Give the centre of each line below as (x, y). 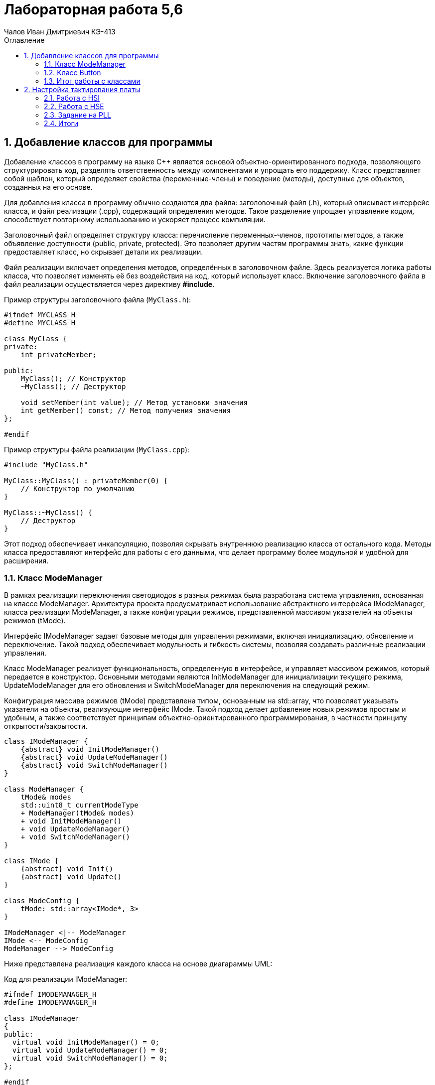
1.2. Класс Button (72, 72)
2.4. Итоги (61, 123)
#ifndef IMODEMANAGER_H (50, 995)
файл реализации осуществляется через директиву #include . (109, 284)
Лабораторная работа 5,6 (94, 9)
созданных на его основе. (48, 187)
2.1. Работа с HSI (72, 98)
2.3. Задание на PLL (77, 115)
